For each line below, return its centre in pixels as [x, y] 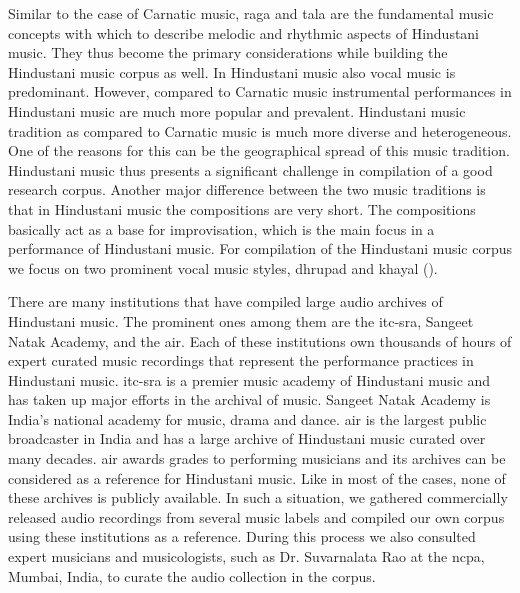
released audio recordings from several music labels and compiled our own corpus [256, 516]
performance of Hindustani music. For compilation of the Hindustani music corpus [260, 248]
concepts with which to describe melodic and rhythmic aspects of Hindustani [244, 32]
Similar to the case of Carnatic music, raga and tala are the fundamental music [251, 13]
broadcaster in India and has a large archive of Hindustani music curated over [247, 438]
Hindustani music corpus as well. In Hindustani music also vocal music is [232, 71]
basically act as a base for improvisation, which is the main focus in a [221, 228]
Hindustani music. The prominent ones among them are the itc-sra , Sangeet [241, 320]
